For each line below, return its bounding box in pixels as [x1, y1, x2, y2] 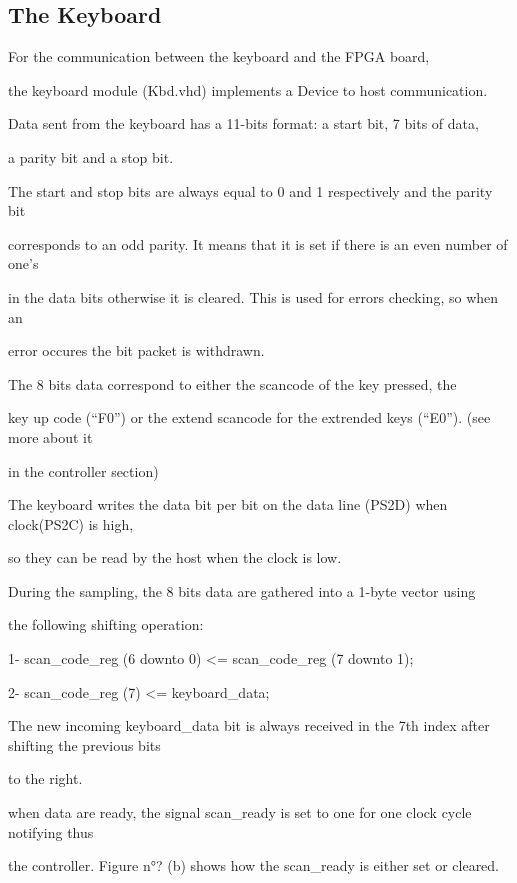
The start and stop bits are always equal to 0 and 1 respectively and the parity [8, 180, 493, 201]
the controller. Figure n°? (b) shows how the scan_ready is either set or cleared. [8, 855, 500, 876]
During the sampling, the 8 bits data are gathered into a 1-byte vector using [8, 580, 476, 601]
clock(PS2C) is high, [8, 513, 134, 534]
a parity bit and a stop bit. [8, 146, 174, 167]
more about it [8, 426, 93, 447]
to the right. [8, 768, 83, 789]
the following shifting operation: [8, 614, 204, 635]
